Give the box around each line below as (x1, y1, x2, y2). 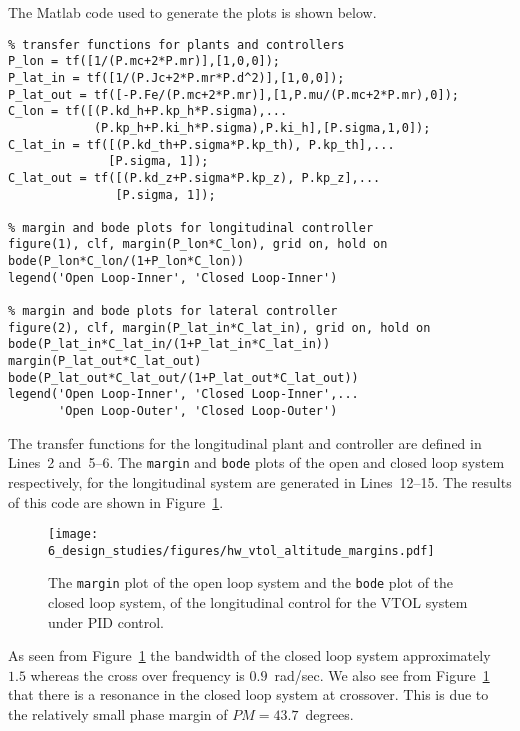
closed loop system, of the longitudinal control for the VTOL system (48, 592, 468, 613)
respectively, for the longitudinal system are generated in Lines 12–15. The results (8, 471, 512, 492)
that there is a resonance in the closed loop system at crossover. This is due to (8, 684, 489, 705)
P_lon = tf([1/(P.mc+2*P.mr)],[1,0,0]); (8, 54, 281, 69)
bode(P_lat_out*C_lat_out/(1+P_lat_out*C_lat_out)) (8, 370, 359, 385)
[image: (48, 527, 99, 542)
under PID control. (48, 611, 164, 632)
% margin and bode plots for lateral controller (8, 304, 338, 319)
